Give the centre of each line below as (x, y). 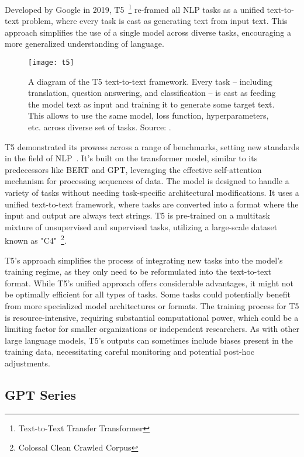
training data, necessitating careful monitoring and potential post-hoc (130, 352)
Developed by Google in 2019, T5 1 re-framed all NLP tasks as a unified (134, 8)
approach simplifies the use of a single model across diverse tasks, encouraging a (148, 32)
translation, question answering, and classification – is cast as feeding (152, 93)
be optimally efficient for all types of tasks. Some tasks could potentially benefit (148, 294)
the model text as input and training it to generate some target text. (151, 104)
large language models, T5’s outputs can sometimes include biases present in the (149, 340)
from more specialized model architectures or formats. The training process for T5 (152, 306)
